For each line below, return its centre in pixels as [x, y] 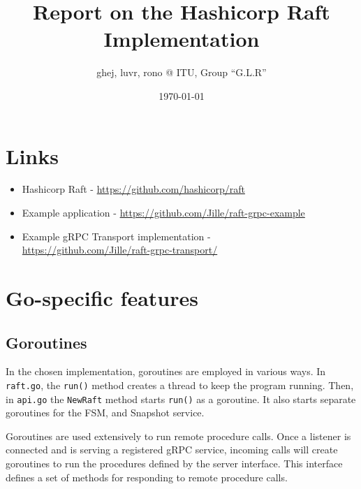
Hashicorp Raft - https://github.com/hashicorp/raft [133, 189]
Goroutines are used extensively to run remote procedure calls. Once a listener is [178, 436]
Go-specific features [102, 298]
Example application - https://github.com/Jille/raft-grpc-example [163, 213]
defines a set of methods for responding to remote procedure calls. [147, 477]
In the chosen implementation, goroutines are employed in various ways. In [166, 371]
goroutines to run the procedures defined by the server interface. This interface [174, 464]
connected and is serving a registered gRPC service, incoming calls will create [172, 450]
